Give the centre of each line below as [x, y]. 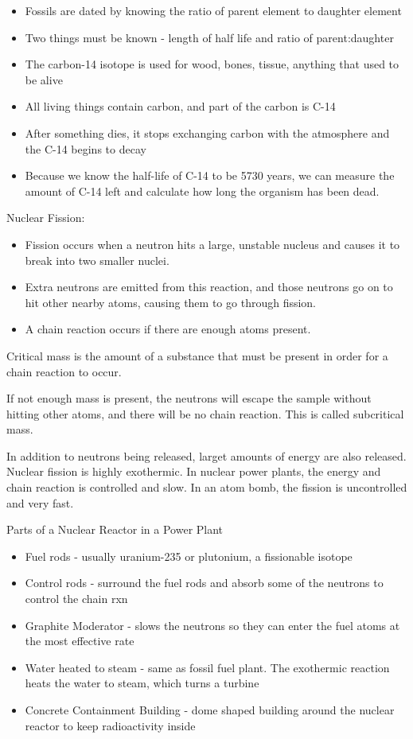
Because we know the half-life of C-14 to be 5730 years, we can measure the [210, 175]
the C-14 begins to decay [86, 148]
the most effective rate [80, 641]
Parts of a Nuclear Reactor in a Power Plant [115, 529]
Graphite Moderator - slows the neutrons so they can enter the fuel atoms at [212, 625]
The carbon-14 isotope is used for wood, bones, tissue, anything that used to [212, 64]
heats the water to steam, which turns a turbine [142, 683]
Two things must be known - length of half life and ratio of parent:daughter [209, 37]
